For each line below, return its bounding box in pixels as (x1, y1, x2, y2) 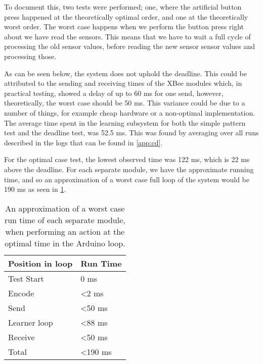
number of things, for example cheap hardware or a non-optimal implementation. (4, 107, 255, 118)
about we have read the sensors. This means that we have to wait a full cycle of (4, 31, 251, 41)
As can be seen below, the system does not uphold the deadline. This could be (4, 68, 247, 78)
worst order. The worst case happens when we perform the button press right (4, 21, 244, 32)
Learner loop (8, 316, 53, 328)
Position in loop (8, 257, 73, 269)
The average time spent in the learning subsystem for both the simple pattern (4, 117, 246, 128)
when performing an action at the (5, 225, 125, 237)
